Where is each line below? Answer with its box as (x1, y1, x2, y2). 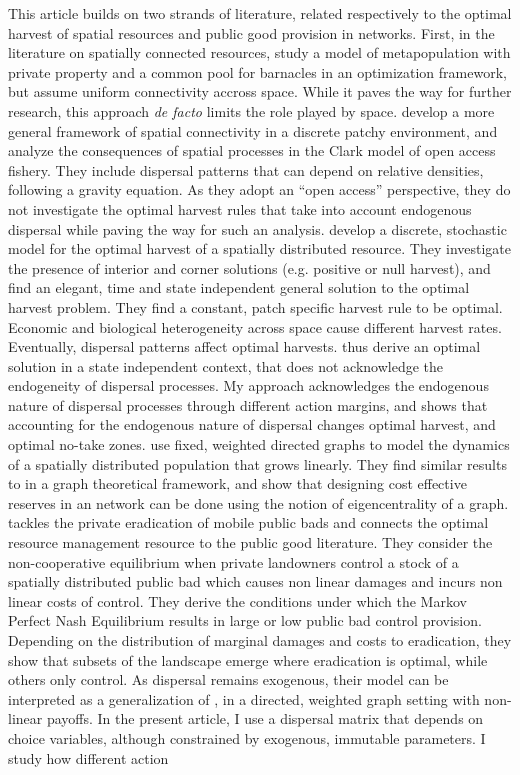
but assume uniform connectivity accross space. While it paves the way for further (8, 81, 512, 102)
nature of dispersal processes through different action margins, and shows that (8, 394, 488, 415)
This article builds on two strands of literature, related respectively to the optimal (8, 3, 512, 23)
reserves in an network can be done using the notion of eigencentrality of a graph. (8, 492, 509, 513)
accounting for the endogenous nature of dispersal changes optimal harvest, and (8, 414, 496, 435)
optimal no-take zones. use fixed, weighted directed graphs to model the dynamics (8, 434, 510, 455)
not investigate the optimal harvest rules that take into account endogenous (8, 198, 472, 219)
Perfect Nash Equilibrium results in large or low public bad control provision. (8, 610, 482, 631)
